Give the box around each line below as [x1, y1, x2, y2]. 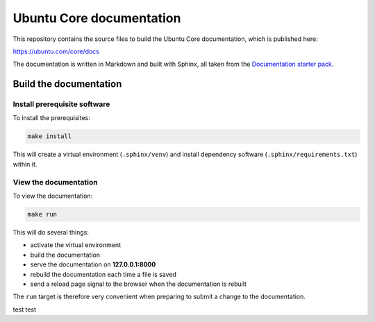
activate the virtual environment [30, 241, 122, 249]
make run [27, 210, 58, 218]
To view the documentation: [12, 192, 93, 200]
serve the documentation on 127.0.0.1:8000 [30, 260, 156, 269]
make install [27, 133, 72, 140]
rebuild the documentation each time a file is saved [30, 270, 176, 278]
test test [12, 305, 37, 314]
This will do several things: [12, 228, 90, 236]
